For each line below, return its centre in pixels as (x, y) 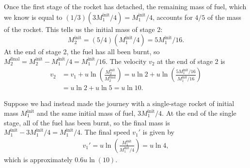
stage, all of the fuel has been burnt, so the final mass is (87, 122)
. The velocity (126, 61)
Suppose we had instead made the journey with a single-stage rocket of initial (119, 103)
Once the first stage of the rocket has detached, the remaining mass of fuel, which (125, 6)
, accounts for (173, 17)
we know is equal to (33, 17)
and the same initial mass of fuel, (86, 113)
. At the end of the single (199, 113)
